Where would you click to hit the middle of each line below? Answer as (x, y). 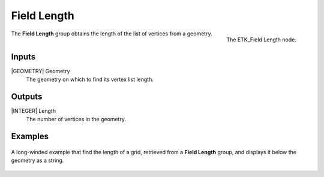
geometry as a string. (37, 160)
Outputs (27, 96)
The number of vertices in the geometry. (76, 119)
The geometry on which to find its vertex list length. (90, 79)
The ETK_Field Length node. (261, 40)
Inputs (23, 57)
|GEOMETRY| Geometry (40, 71)
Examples (30, 136)
